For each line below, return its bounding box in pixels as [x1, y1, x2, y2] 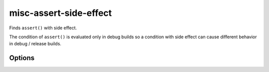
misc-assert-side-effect [9, 7, 112, 18]
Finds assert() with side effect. [9, 25, 77, 31]
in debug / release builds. [9, 41, 62, 47]
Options [9, 54, 35, 62]
